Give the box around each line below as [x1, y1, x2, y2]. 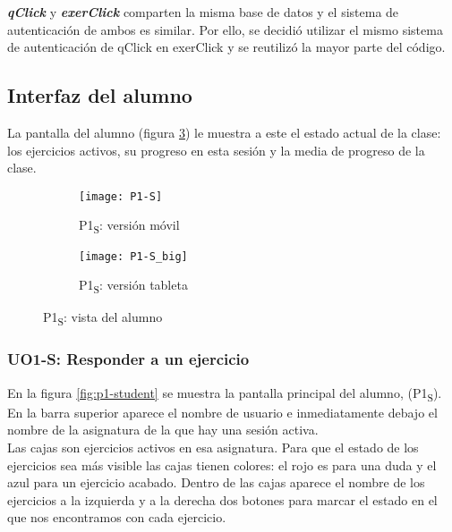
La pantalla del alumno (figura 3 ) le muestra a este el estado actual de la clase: [7, 122, 441, 141]
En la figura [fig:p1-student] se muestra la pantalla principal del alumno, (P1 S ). [7, 383, 442, 404]
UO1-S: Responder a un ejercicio [7, 348, 250, 370]
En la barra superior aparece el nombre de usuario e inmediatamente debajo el [7, 402, 438, 421]
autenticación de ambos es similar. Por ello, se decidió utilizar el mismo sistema [7, 20, 443, 38]
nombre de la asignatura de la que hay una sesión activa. [7, 420, 319, 439]
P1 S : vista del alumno [43, 308, 163, 329]
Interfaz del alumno [7, 81, 192, 109]
